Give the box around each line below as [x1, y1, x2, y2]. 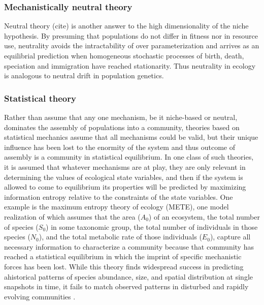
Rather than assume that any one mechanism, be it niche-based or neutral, [4, 112, 238, 122]
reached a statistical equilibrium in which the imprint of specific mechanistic [4, 251, 242, 262]
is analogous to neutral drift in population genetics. [4, 70, 164, 81]
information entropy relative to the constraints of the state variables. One [4, 191, 233, 202]
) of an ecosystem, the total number [148, 211, 260, 222]
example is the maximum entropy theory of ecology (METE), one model [4, 201, 229, 212]
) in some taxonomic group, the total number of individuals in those [46, 221, 258, 232]
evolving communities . [4, 291, 76, 301]
